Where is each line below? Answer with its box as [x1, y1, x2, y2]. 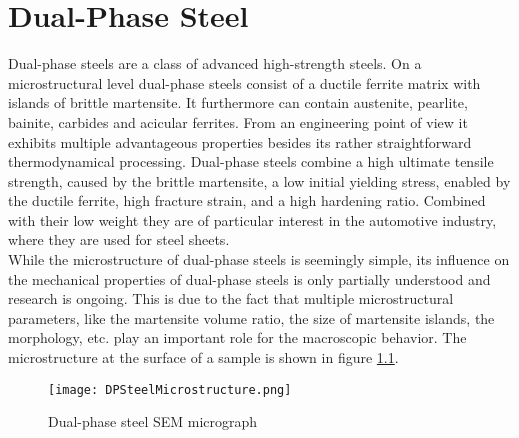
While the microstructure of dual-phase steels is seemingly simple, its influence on [8, 249, 510, 270]
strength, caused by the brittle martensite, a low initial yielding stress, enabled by [8, 170, 511, 191]
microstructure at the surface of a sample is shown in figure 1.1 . [8, 347, 399, 368]
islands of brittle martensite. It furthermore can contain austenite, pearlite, [8, 92, 468, 113]
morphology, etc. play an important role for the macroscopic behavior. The [8, 327, 467, 348]
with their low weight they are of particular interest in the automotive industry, [8, 209, 497, 230]
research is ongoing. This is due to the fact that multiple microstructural [8, 288, 454, 309]
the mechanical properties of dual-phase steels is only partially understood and [8, 268, 491, 289]
